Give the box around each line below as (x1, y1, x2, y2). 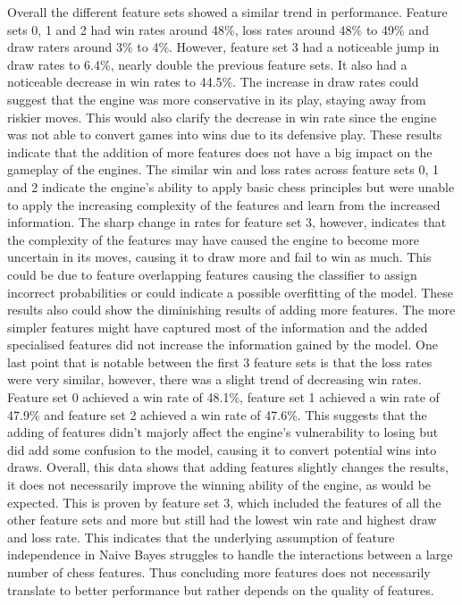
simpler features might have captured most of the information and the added (7, 317, 428, 336)
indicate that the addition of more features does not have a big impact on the (7, 142, 433, 161)
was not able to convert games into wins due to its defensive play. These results (7, 125, 442, 144)
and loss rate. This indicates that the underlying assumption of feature (7, 527, 395, 546)
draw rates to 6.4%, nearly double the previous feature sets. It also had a (7, 55, 407, 73)
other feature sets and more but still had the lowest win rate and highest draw (7, 510, 437, 529)
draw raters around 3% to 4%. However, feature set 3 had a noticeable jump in (7, 38, 440, 56)
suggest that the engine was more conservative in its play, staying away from (7, 89, 426, 108)
